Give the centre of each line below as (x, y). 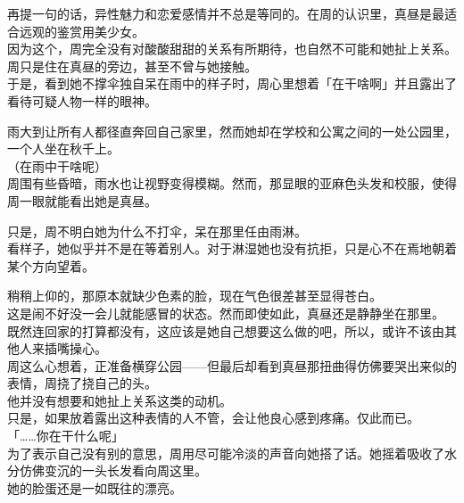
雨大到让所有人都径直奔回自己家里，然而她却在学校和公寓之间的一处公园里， (232, 131)
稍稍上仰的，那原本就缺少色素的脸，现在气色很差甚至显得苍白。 (195, 296)
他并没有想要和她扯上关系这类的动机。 (120, 400)
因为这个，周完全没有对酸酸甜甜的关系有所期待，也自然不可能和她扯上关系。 (232, 49)
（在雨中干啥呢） (57, 165)
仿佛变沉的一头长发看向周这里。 (113, 470)
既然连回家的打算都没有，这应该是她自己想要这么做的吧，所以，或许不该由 (226, 330)
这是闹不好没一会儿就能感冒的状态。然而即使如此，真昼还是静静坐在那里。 (226, 313)
